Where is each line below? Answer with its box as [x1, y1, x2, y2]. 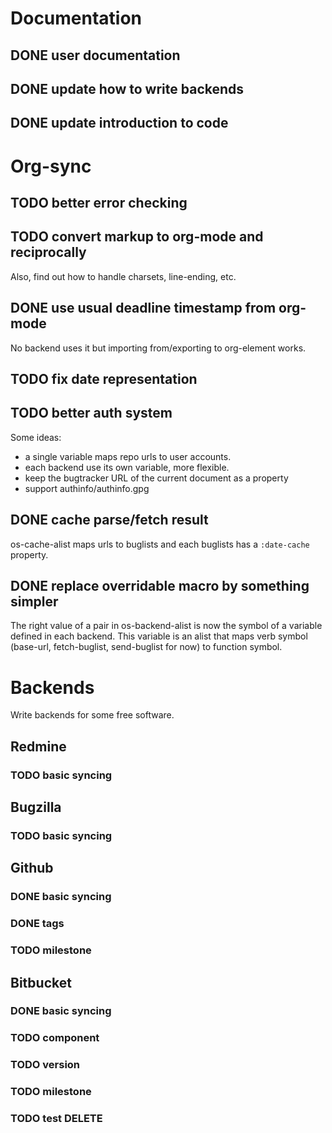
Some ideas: [10, 431, 62, 443]
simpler [10, 593, 59, 610]
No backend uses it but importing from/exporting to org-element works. [10, 342, 307, 354]
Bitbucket [10, 974, 72, 991]
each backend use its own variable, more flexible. [24, 461, 230, 473]
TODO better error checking [10, 194, 188, 211]
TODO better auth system [10, 405, 173, 422]
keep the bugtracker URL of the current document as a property [24, 472, 289, 484]
